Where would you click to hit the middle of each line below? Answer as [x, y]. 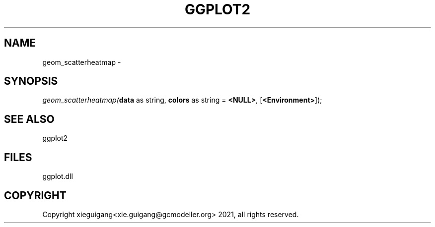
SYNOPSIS [31, 81]
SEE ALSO [29, 119]
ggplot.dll [58, 176]
